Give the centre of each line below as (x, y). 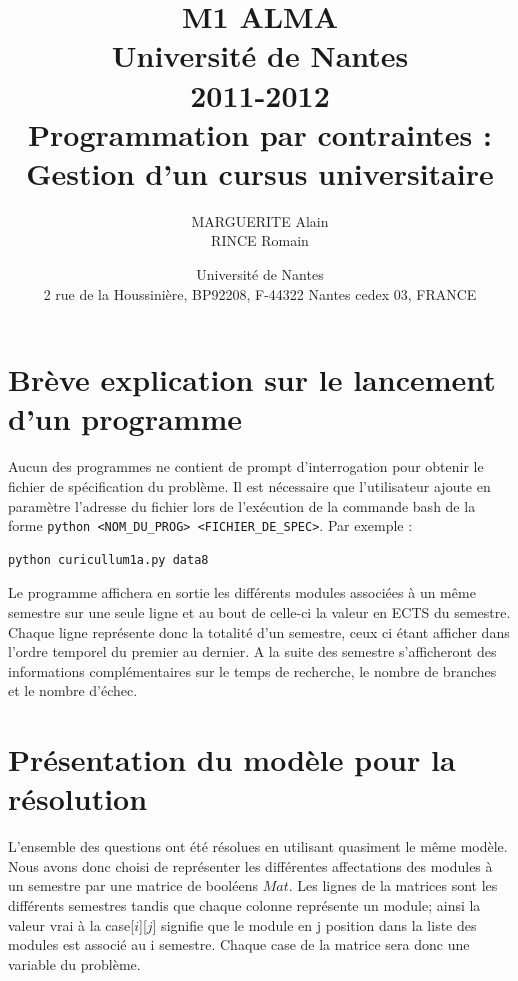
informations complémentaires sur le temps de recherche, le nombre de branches (252, 670)
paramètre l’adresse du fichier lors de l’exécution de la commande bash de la (242, 505)
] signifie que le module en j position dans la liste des (314, 924)
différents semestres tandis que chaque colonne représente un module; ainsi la (244, 905)
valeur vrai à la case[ (71, 924)
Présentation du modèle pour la (232, 759)
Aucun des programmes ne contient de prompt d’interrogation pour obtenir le (246, 466)
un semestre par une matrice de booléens (133, 885)
